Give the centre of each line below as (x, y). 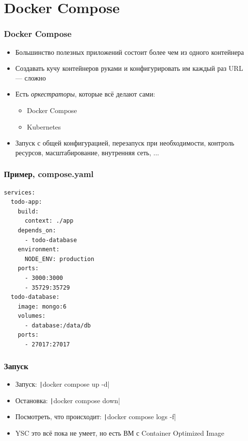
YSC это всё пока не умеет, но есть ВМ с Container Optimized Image (120, 433)
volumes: (32, 316)
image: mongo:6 (42, 306)
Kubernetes (44, 126)
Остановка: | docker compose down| (68, 400)
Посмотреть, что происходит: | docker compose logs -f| (96, 416)
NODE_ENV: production (59, 259)
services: (20, 192)
